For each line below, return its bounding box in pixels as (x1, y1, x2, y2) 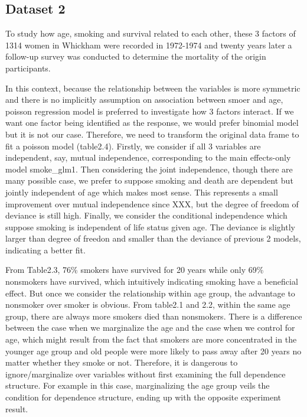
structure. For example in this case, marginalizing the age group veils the (5, 379, 270, 392)
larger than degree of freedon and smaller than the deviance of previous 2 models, (5, 232, 301, 245)
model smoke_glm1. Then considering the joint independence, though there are (5, 162, 293, 175)
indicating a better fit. (5, 243, 86, 256)
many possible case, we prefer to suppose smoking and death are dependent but (5, 174, 293, 187)
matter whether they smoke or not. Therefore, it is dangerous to (5, 356, 238, 369)
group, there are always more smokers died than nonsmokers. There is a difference (5, 310, 302, 322)
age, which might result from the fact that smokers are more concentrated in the (5, 333, 297, 346)
